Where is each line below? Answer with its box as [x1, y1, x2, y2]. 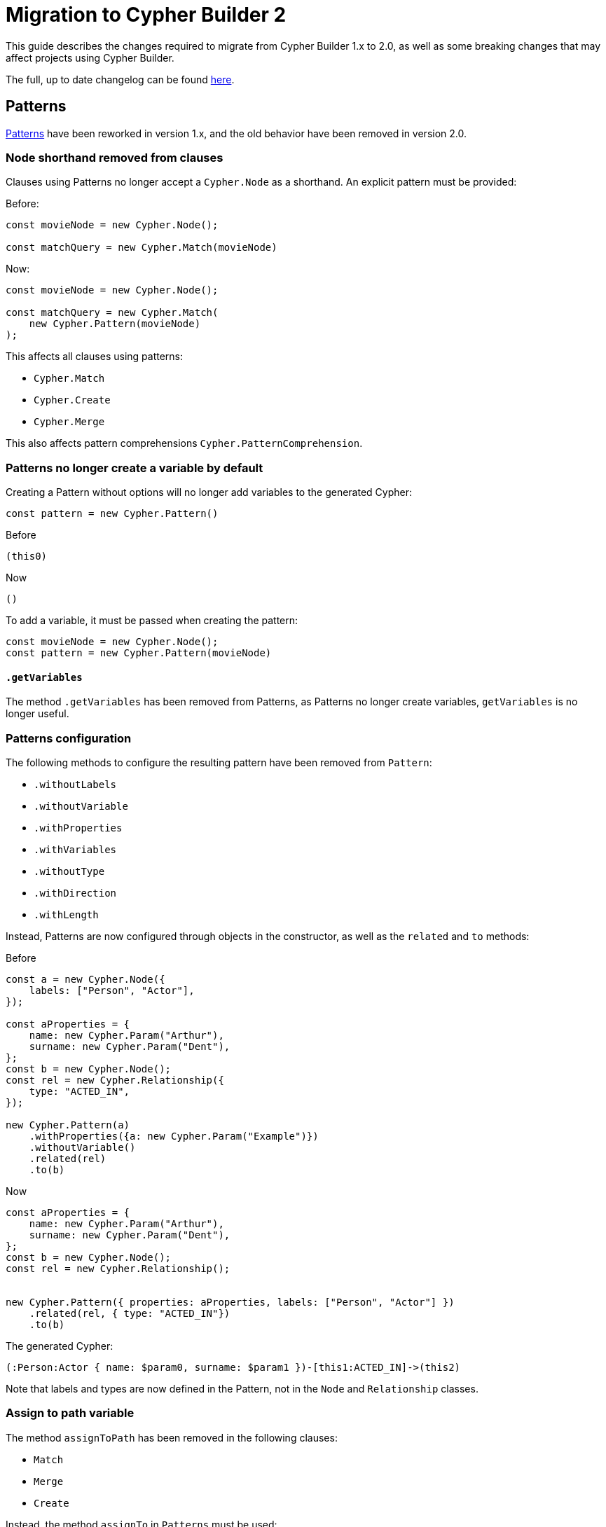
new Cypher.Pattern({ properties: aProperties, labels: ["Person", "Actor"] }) [6, 1297, 455, 1308]
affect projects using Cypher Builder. [6, 51, 174, 64]
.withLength [34, 909, 99, 921]
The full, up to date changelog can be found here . [6, 73, 235, 85]
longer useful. [6, 707, 69, 720]
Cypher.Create [34, 394, 111, 406]
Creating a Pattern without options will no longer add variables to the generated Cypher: [6, 486, 412, 499]
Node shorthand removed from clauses [6, 150, 223, 165]
